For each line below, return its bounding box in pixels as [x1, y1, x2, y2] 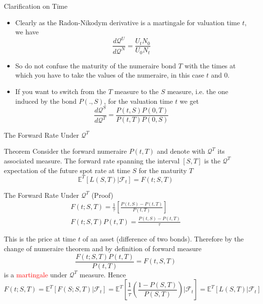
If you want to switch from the [15, 86, 106, 96]
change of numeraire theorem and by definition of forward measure [4, 243, 202, 253]
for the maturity [139, 165, 187, 175]
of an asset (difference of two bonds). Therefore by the [83, 234, 244, 244]
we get [179, 96, 199, 106]
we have [15, 27, 39, 37]
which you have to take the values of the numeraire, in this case [15, 70, 205, 80]
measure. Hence [79, 269, 126, 279]
